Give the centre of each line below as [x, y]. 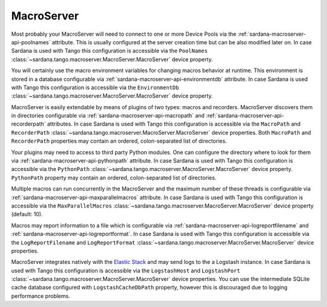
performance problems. [41, 296]
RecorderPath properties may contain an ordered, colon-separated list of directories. [119, 141]
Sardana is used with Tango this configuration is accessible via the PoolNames [110, 51]
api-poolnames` [31, 42]
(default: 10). [27, 214]
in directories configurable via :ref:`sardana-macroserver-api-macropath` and [108, 116]
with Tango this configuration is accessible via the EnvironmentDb [95, 87]
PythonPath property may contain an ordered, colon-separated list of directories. [114, 177]
